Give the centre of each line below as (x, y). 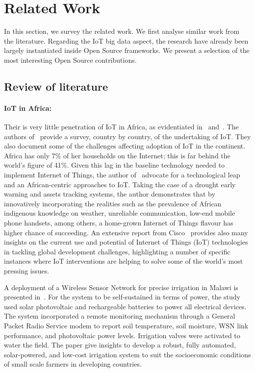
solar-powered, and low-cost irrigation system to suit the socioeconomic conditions (127, 354)
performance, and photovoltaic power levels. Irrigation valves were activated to (122, 335)
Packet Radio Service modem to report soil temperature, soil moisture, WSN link (126, 325)
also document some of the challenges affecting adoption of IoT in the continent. (125, 146)
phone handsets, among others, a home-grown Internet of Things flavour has (119, 223)
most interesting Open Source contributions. (70, 60)
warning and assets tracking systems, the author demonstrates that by (110, 194)
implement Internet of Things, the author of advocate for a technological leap (122, 175)
